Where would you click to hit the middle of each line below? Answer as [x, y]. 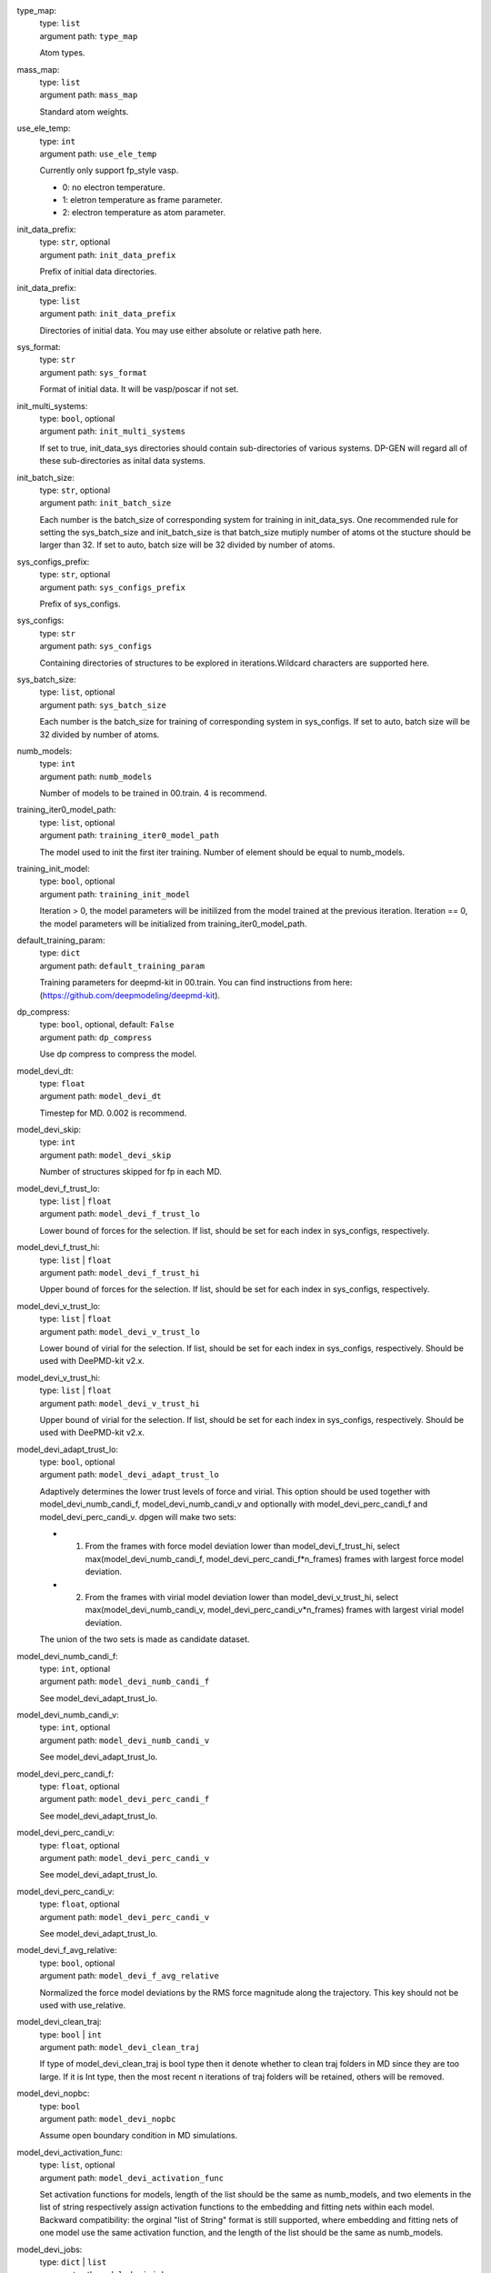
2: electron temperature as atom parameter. [144, 213]
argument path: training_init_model [115, 894]
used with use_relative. [83, 2005]
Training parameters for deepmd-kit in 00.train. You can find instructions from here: [196, 983]
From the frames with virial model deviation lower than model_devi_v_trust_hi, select [242, 1597]
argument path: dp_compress [96, 1037]
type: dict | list [73, 2262]
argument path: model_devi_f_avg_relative [130, 1976]
